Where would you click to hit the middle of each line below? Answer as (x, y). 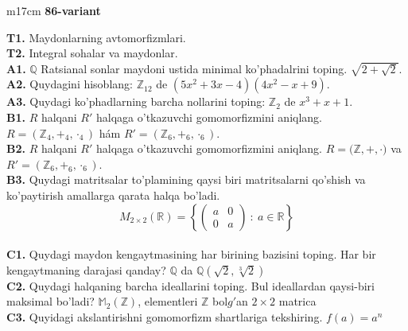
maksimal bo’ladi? (51, 301)
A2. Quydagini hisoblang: (70, 84)
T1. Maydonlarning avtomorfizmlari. (96, 37)
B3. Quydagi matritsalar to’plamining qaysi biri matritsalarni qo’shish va (186, 179)
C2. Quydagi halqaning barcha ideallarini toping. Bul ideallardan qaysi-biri (190, 285)
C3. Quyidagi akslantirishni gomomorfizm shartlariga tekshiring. (165, 316)
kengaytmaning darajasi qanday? (86, 269)
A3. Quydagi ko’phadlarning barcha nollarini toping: (136, 101)
